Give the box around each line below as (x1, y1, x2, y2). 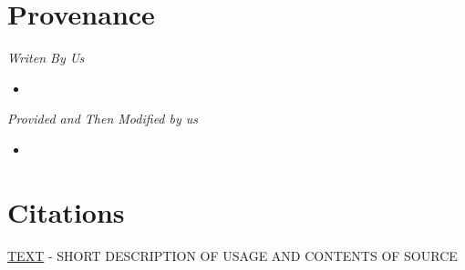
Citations (7, 193, 125, 230)
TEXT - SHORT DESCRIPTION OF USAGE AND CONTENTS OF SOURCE (7, 245, 458, 265)
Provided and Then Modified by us (7, 109, 199, 128)
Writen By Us (7, 48, 85, 67)
